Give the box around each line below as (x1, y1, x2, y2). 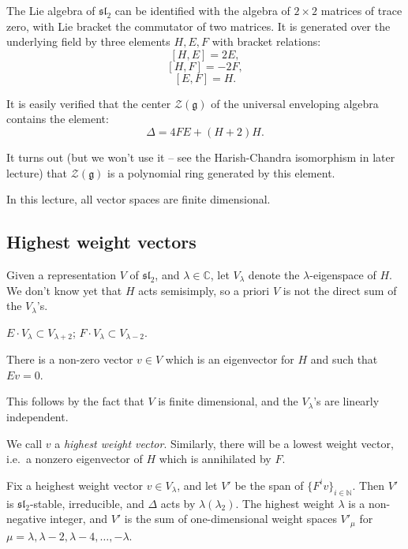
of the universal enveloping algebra (211, 95, 379, 111)
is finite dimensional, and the (158, 393, 298, 409)
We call (6, 435, 43, 451)
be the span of (234, 476, 304, 493)
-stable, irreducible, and (29, 495, 144, 511)
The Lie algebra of (6, 2, 95, 18)
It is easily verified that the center (6, 95, 171, 111)
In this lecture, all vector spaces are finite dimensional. (6, 191, 271, 207)
